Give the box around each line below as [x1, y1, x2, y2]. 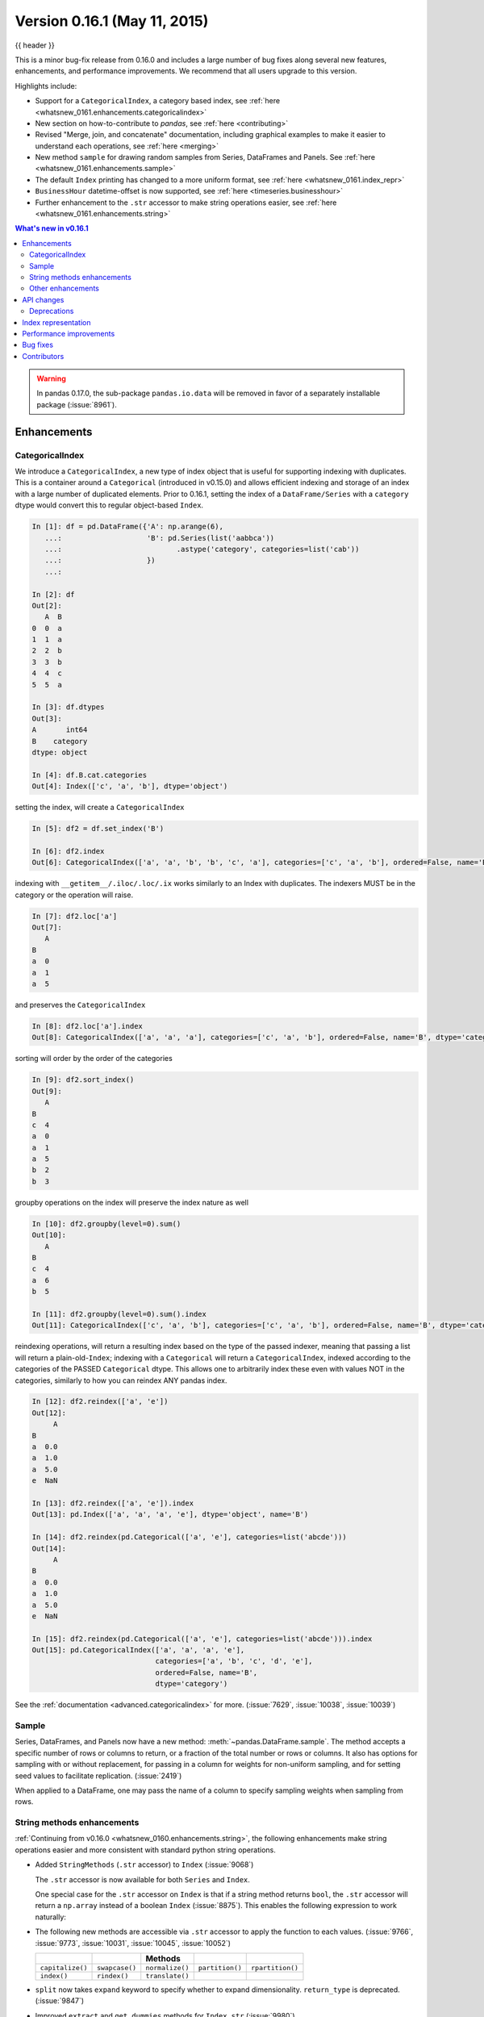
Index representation [22, 317, 91, 327]
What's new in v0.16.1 [15, 223, 89, 233]
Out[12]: [31, 1408, 67, 1418]
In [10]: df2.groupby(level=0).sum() [31, 1219, 181, 1228]
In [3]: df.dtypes [31, 703, 105, 712]
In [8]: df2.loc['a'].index [31, 1021, 143, 1030]
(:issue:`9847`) [35, 1996, 85, 2006]
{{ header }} [15, 40, 56, 50]
